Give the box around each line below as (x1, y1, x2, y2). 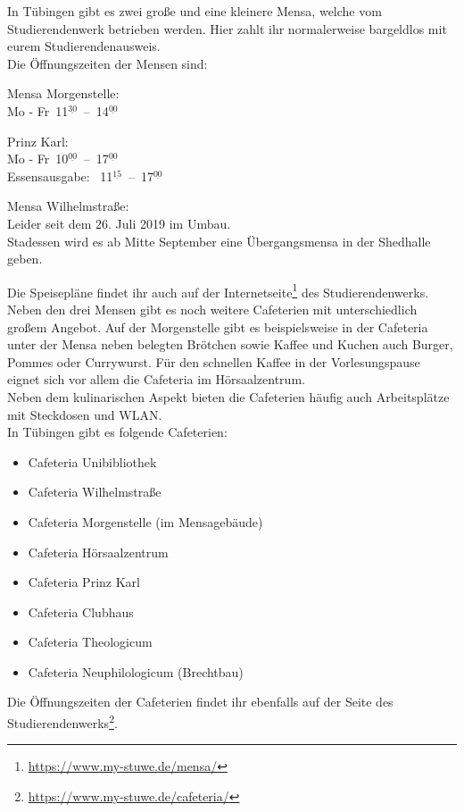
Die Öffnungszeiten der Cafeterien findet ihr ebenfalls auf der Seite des (7, 692, 394, 711)
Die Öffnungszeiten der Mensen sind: (7, 54, 208, 72)
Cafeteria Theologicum (28, 632, 153, 651)
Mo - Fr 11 (7, 101, 69, 120)
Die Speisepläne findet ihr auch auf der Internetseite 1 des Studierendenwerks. (7, 280, 429, 301)
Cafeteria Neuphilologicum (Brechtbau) (28, 662, 244, 681)
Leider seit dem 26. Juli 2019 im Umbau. (7, 213, 231, 232)
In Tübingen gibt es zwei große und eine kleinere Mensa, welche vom (7, 2, 382, 20)
